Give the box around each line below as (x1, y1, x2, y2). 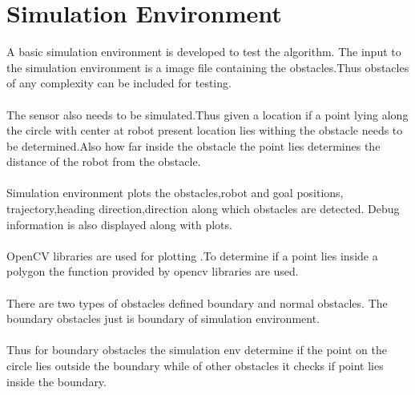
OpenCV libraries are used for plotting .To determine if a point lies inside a (6, 247, 378, 264)
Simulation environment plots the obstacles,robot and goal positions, (6, 184, 344, 201)
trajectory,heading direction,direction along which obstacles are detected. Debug (6, 200, 400, 217)
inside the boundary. (6, 373, 107, 389)
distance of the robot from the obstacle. (6, 153, 201, 170)
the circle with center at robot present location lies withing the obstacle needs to (6, 122, 403, 139)
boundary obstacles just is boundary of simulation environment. (6, 310, 320, 327)
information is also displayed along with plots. (6, 216, 232, 232)
